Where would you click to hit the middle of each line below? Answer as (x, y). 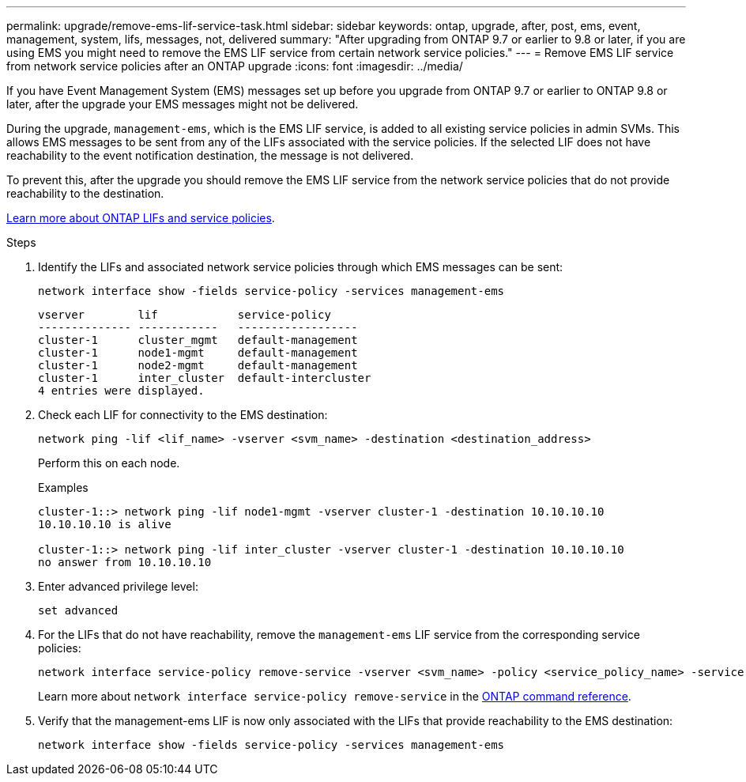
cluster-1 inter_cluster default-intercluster (205, 378)
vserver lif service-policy (185, 315)
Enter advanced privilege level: (118, 586)
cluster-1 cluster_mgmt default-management (198, 340)
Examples (63, 487)
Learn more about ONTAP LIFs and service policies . (141, 218)
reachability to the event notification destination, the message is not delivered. (210, 155)
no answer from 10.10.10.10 (125, 562)
